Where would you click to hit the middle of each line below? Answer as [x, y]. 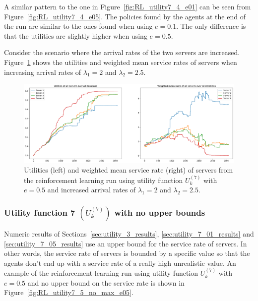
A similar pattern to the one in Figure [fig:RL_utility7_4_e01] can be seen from [128, 6]
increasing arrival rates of [43, 72]
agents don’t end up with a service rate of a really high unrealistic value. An [120, 263]
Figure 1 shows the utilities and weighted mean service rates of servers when [121, 62]
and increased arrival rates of [92, 190]
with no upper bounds [160, 212]
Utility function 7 [40, 212]
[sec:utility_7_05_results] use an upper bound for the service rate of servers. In [126, 243]
